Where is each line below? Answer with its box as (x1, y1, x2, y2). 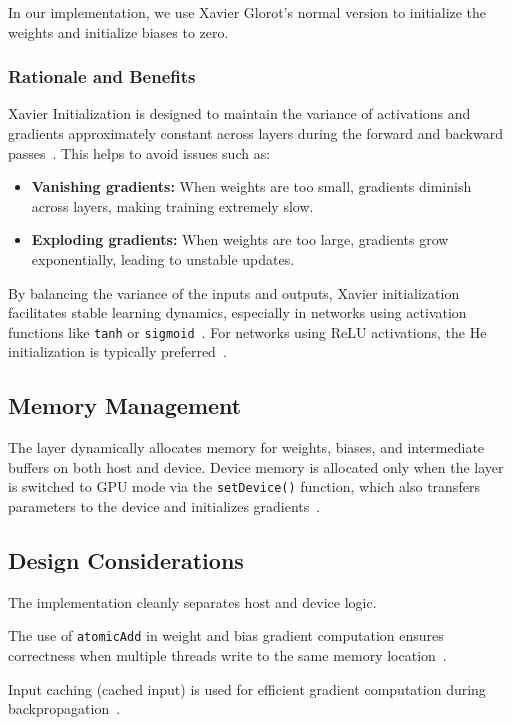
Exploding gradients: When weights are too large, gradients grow (31, 229, 449, 250)
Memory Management (8, 390, 242, 421)
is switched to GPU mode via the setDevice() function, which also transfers (8, 476, 480, 497)
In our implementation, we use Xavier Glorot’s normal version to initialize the (8, 2, 487, 22)
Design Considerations (8, 545, 244, 576)
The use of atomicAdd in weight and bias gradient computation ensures (8, 625, 444, 646)
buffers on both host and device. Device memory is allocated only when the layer (8, 456, 504, 477)
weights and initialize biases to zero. (8, 21, 229, 42)
